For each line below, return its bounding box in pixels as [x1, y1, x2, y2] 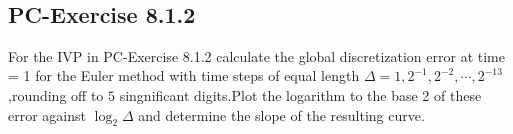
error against [8, 104, 86, 125]
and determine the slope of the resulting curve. [138, 104, 425, 125]
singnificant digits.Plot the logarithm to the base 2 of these [119, 84, 482, 105]
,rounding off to [8, 84, 104, 105]
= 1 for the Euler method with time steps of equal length [8, 65, 360, 86]
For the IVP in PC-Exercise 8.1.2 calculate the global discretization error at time [8, 45, 505, 66]
